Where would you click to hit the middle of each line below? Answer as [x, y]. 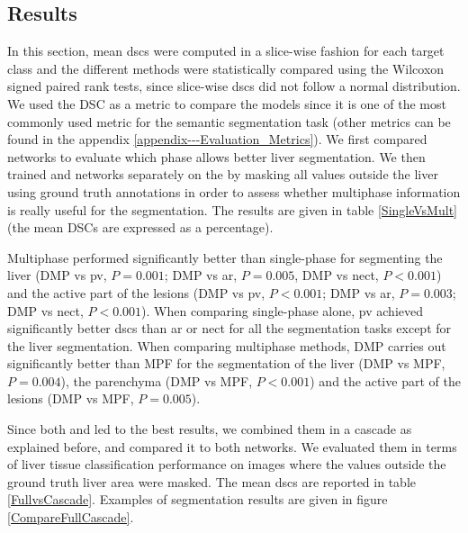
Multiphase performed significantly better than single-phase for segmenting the [225, 257]
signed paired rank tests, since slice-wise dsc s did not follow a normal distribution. [234, 86]
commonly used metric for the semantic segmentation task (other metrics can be [229, 121]
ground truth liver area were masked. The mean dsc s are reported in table [211, 481]
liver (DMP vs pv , [57, 275]
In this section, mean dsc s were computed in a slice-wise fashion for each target [226, 51]
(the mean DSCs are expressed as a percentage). [140, 227]
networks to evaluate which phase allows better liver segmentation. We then [216, 156]
